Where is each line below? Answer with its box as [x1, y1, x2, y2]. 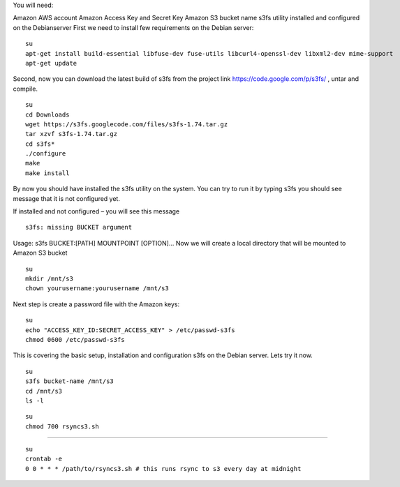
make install [25, 169, 70, 177]
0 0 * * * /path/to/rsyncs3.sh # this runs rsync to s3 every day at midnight [25, 465, 302, 472]
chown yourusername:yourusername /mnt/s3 [25, 285, 169, 292]
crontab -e [25, 455, 63, 463]
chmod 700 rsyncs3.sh [25, 422, 99, 430]
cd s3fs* [25, 140, 55, 148]
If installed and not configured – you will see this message [13, 207, 180, 216]
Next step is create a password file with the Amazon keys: [13, 300, 180, 308]
